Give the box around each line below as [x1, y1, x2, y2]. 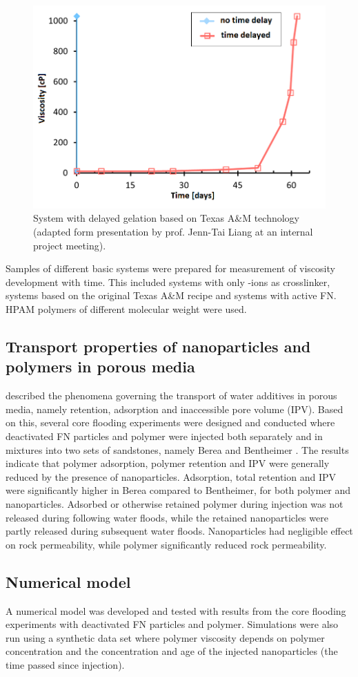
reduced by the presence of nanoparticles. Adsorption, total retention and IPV [6, 469, 336, 484]
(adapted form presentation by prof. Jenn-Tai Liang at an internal [33, 225, 313, 239]
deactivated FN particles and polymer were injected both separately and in [6, 428, 323, 443]
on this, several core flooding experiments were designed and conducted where [6, 415, 335, 430]
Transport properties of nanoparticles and [6, 335, 311, 356]
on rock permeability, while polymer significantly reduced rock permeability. [6, 537, 327, 551]
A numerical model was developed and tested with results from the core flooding [6, 603, 346, 618]
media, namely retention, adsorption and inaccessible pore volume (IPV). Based [6, 401, 344, 416]
